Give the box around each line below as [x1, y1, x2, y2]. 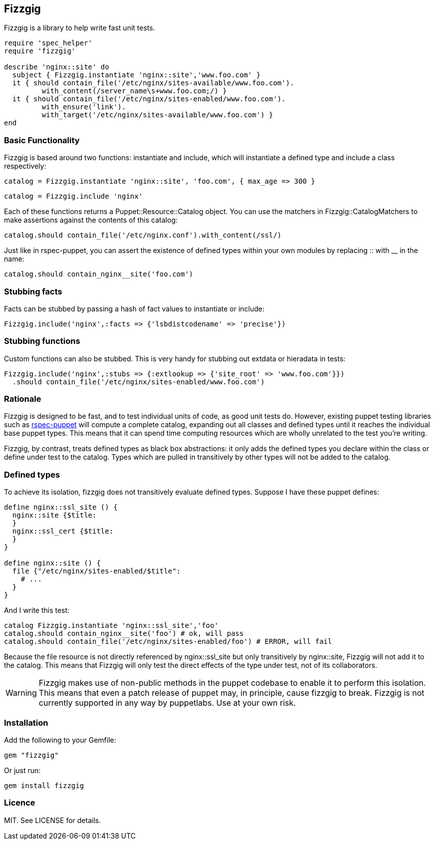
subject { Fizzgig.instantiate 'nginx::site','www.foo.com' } [12, 71, 261, 79]
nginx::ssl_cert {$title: [12, 527, 114, 536]
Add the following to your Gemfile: [4, 735, 116, 744]
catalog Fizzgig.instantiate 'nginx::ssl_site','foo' [4, 621, 218, 630]
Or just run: [4, 766, 41, 775]
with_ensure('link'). [41, 103, 126, 111]
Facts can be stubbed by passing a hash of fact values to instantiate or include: [4, 304, 265, 313]
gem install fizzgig [4, 781, 84, 790]
